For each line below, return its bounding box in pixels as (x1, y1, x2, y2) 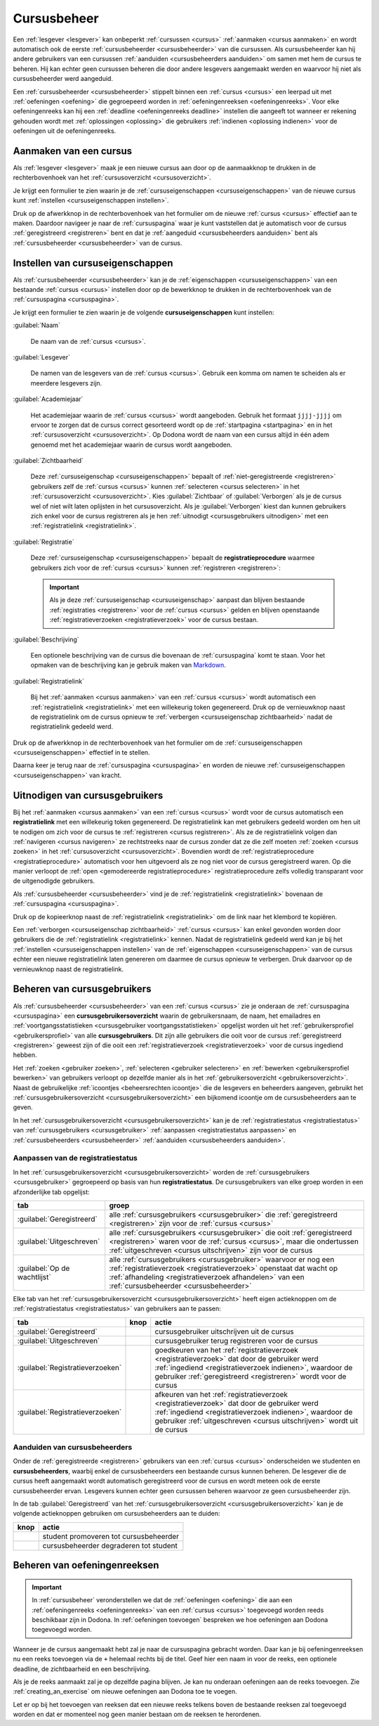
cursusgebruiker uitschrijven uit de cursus (154, 1327, 294, 1336)
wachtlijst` (17, 1272, 52, 1281)
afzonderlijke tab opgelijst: (13, 1187, 91, 1196)
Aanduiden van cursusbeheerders (13, 1443, 133, 1452)
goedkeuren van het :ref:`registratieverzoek (154, 1345, 298, 1355)
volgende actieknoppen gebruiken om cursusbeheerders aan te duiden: (13, 1509, 220, 1518)
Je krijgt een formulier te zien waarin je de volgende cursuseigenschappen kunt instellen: (13, 308, 274, 317)
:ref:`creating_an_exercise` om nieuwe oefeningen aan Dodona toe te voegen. (13, 1687, 238, 1696)
